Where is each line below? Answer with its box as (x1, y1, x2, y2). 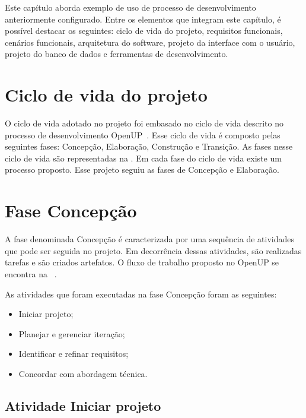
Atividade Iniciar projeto (5, 396, 161, 414)
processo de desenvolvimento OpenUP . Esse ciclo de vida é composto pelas (5, 128, 280, 141)
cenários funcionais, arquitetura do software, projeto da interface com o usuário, (5, 36, 295, 48)
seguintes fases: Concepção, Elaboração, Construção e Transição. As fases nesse (5, 140, 293, 153)
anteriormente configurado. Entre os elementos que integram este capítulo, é (5, 12, 281, 25)
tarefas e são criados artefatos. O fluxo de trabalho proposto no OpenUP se (5, 256, 279, 268)
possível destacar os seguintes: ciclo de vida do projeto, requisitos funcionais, (5, 24, 283, 37)
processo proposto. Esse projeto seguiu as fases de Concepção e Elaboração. (5, 163, 279, 176)
